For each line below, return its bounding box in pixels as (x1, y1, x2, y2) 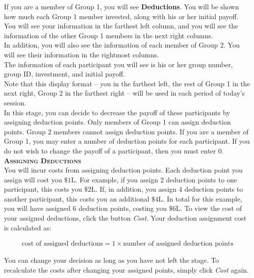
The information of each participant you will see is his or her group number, (4, 59, 233, 69)
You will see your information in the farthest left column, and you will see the (4, 21, 238, 31)
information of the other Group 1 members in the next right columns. (4, 30, 213, 40)
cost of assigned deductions (22, 240, 103, 248)
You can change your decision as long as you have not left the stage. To (4, 255, 219, 265)
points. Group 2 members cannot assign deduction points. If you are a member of (4, 126, 249, 136)
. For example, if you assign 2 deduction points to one (75, 174, 237, 184)
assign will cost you (4, 174, 62, 184)
